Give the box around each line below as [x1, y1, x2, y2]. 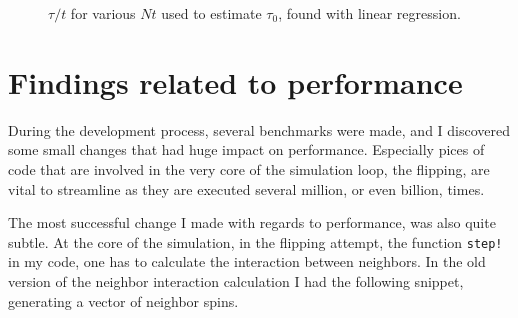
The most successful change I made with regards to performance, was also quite [8, 212, 496, 233]
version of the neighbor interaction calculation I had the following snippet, [8, 270, 464, 291]
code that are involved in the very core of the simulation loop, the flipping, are [8, 158, 490, 179]
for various [70, 3, 136, 23]
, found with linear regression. [278, 3, 461, 23]
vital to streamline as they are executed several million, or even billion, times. [8, 178, 485, 199]
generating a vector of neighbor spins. [8, 290, 239, 311]
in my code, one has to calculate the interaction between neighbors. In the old [8, 251, 486, 272]
